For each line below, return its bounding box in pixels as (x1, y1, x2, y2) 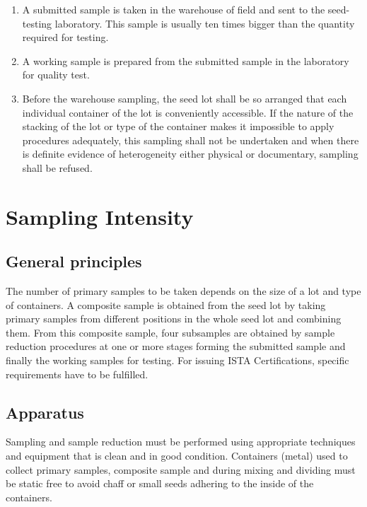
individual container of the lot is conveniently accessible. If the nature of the (22, 105, 354, 120)
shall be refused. (22, 160, 93, 175)
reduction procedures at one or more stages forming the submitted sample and (6, 339, 346, 354)
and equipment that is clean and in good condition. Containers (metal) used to (6, 448, 348, 463)
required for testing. (22, 30, 109, 45)
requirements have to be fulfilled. (6, 366, 148, 381)
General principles (6, 250, 142, 272)
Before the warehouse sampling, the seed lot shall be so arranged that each (22, 91, 347, 105)
